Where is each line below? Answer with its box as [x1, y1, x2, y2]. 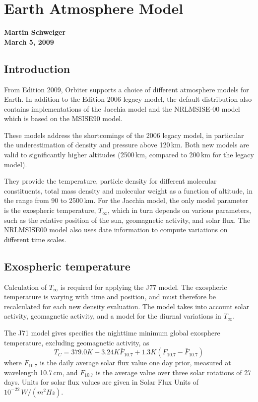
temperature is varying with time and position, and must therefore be [4, 291, 216, 302]
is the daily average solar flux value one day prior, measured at [40, 357, 231, 368]
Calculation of [4, 281, 47, 292]
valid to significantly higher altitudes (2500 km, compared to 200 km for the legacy [4, 149, 254, 160]
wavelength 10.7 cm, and [4, 367, 78, 377]
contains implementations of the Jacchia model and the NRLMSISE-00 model [4, 103, 240, 114]
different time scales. [4, 234, 66, 244]
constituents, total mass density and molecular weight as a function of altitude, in [4, 185, 253, 196]
